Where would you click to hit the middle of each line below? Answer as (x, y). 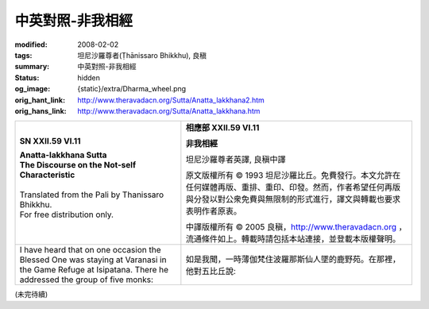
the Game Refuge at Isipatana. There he (94, 270)
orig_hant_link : (40, 100)
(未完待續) (31, 295)
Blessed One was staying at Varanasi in (93, 260)
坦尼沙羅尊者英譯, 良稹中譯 (236, 160)
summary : (32, 67)
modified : (31, 44)
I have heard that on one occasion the (90, 250)
